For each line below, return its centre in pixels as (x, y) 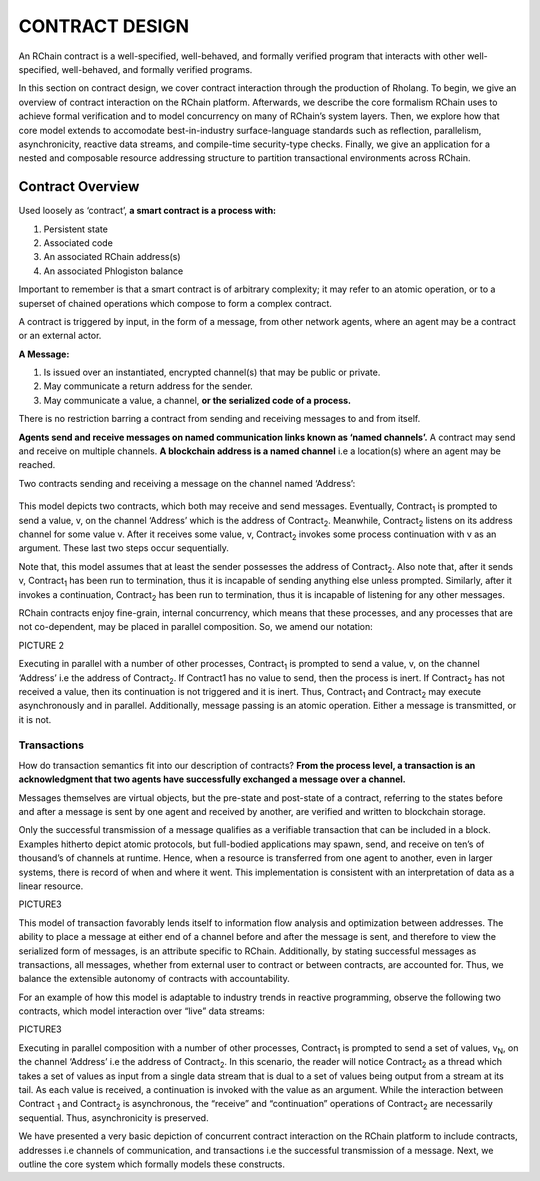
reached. (37, 465)
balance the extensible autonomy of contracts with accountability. (154, 979)
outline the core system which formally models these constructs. (151, 1164)
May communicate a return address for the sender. (148, 386)
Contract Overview (79, 186)
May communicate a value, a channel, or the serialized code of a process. (197, 400)
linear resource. (51, 886)
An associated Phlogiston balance (113, 271)
